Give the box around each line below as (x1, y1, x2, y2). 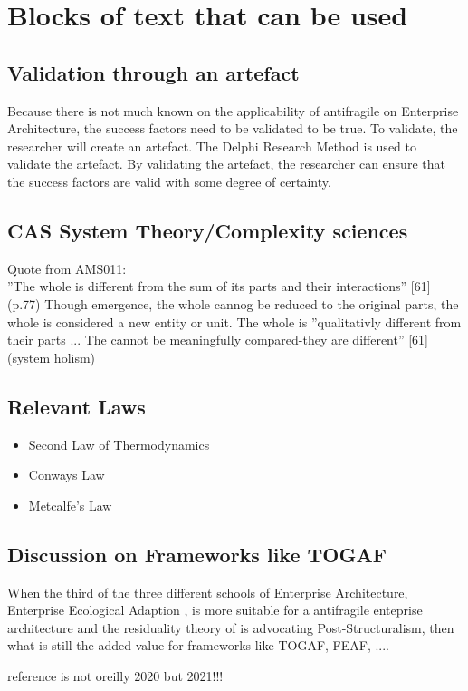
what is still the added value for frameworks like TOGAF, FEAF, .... (7, 636, 390, 655)
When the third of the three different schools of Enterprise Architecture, (7, 582, 408, 601)
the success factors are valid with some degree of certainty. (7, 171, 331, 190)
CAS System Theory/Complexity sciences (7, 216, 408, 244)
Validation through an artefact (7, 58, 300, 86)
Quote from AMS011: (7, 258, 127, 277)
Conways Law (28, 465, 105, 484)
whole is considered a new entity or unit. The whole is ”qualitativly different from (7, 312, 462, 331)
